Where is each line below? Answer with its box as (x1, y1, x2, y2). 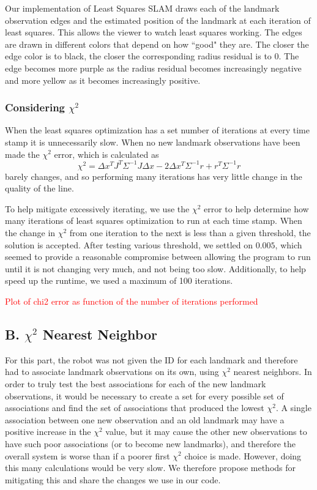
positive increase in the (5, 425, 91, 438)
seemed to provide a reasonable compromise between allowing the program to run (5, 250, 311, 263)
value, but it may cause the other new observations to (105, 425, 307, 438)
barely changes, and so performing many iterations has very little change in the (5, 169, 302, 182)
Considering (5, 100, 65, 115)
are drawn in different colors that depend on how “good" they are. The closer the (5, 37, 309, 50)
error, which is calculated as (54, 147, 159, 160)
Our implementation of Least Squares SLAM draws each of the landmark (5, 2, 280, 14)
